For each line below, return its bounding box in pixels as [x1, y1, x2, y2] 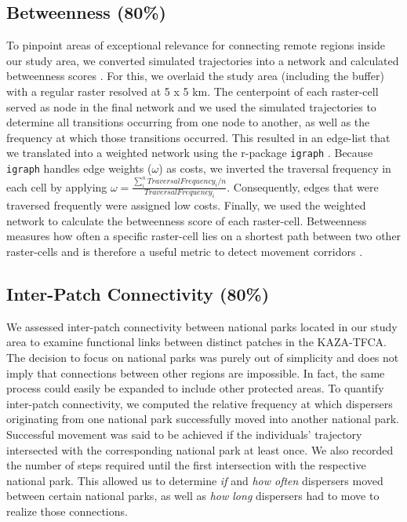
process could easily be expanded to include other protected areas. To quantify [6, 380, 384, 396]
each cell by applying [6, 178, 107, 195]
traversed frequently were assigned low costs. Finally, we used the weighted [6, 197, 366, 214]
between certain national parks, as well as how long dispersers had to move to [6, 487, 380, 504]
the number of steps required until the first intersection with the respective [6, 457, 366, 473]
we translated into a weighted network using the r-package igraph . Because [6, 144, 373, 161]
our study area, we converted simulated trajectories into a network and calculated [6, 52, 399, 68]
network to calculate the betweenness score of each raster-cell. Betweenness [6, 212, 367, 228]
